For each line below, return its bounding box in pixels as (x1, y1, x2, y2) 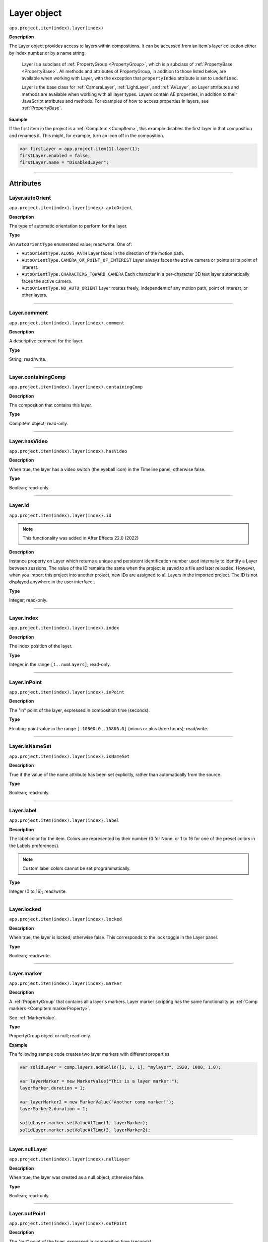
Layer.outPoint (9, 1210, 46, 1217)
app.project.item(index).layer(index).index (9, 625, 120, 631)
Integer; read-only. (9, 597, 48, 603)
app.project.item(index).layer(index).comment (9, 320, 125, 325)
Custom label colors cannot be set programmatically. (22, 865, 131, 871)
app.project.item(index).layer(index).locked (9, 917, 122, 922)
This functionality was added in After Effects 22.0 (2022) (22, 535, 139, 541)
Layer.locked (9, 906, 42, 913)
